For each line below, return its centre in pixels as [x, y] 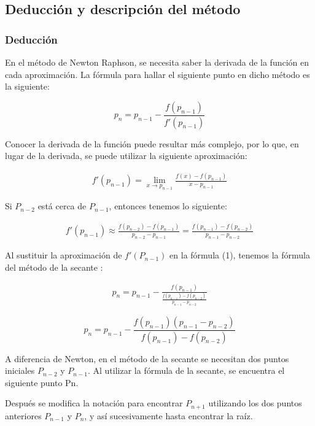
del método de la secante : [54, 267]
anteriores [23, 415]
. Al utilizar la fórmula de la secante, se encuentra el [186, 370]
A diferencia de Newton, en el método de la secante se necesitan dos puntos [147, 358]
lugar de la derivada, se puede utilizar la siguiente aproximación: [126, 156]
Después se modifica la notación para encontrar [94, 403]
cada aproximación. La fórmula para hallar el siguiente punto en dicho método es [157, 74]
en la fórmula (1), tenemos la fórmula [240, 255]
